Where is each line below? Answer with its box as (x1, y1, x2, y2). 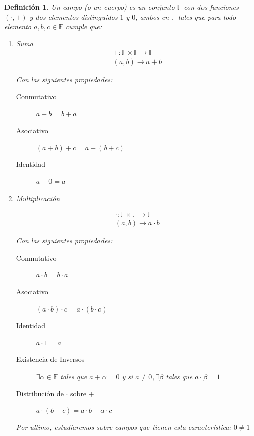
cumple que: (65, 21, 102, 32)
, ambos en (135, 11, 169, 22)
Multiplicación (16, 193, 60, 203)
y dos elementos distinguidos (29, 11, 118, 22)
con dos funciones (184, 2, 239, 12)
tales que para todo (178, 11, 236, 22)
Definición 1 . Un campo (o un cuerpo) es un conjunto (4, 2, 175, 12)
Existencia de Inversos (16, 354, 85, 364)
